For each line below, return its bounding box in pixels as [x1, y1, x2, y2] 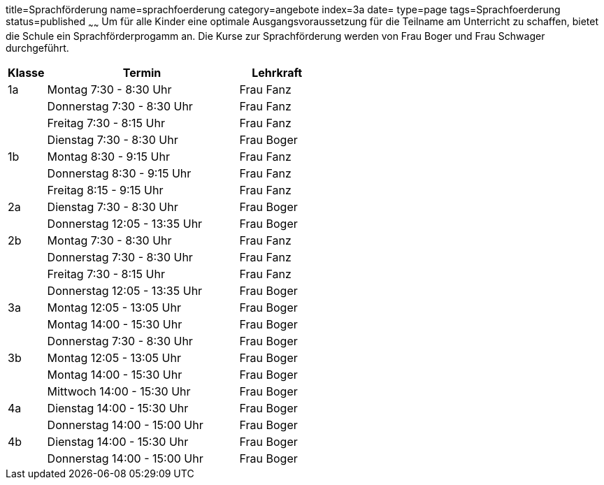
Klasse [8, 65, 45, 80]
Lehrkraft [252, 65, 303, 80]
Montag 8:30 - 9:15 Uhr [47, 149, 170, 164]
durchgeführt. [6, 41, 69, 54]
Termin [122, 65, 161, 80]
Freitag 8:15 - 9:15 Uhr [47, 182, 164, 197]
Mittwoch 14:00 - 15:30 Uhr [47, 384, 191, 398]
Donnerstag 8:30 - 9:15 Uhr [47, 166, 192, 180]
